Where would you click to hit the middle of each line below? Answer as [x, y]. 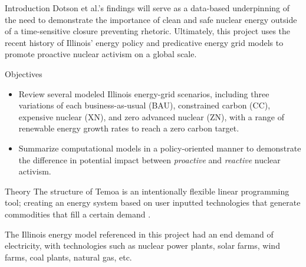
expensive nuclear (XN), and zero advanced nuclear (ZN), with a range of [151, 116]
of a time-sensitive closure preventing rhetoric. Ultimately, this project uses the [148, 31]
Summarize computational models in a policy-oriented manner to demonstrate [160, 148]
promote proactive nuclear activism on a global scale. [101, 54]
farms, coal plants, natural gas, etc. [68, 257]
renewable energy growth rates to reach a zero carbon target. [129, 128]
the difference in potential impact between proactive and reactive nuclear [149, 159]
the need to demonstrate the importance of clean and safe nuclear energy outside [151, 19]
